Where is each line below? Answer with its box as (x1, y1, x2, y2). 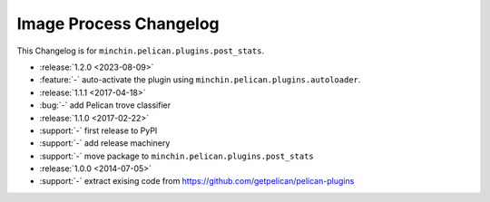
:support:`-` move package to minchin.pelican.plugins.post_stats (39, 150, 314, 161)
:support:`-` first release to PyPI (39, 125, 158, 136)
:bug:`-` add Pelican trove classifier (39, 100, 171, 111)
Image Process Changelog (16, 14, 220, 34)
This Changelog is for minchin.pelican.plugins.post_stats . (16, 45, 265, 56)
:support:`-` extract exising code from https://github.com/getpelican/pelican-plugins (39, 176, 355, 187)
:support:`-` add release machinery (39, 138, 171, 149)
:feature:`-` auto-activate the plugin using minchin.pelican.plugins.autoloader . (39, 74, 361, 85)
